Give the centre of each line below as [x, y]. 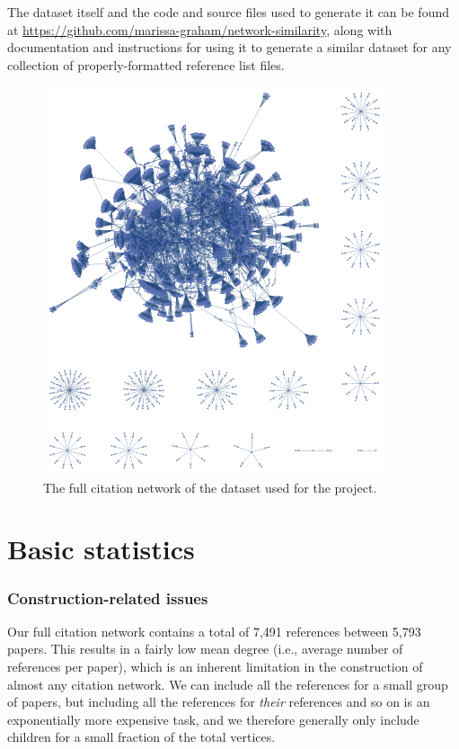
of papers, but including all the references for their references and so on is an [219, 702]
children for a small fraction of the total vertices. [141, 737]
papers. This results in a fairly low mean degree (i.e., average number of [205, 649]
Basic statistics [101, 549]
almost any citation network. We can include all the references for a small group [228, 684]
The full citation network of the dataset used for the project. [210, 487]
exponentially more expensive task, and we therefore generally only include [213, 719]
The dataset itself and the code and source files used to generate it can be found [228, 12]
